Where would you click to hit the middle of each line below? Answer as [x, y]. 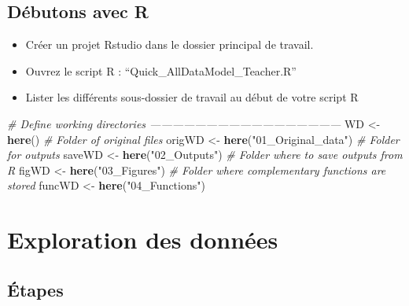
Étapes [35, 289]
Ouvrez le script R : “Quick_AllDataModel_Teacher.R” [161, 70]
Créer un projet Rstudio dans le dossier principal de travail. [169, 44]
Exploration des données [143, 240]
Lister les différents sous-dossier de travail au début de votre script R [192, 97]
